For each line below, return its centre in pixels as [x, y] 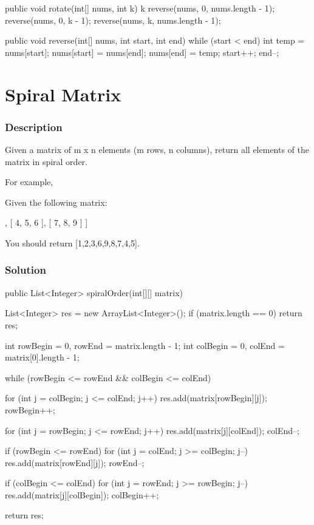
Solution [26, 270]
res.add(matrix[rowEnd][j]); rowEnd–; [75, 462]
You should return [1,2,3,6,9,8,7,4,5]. [72, 242]
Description [34, 127]
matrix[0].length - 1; [42, 357]
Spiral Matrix [63, 94]
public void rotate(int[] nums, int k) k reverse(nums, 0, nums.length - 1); [140, 8]
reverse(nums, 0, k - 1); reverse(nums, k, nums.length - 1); [113, 20]
